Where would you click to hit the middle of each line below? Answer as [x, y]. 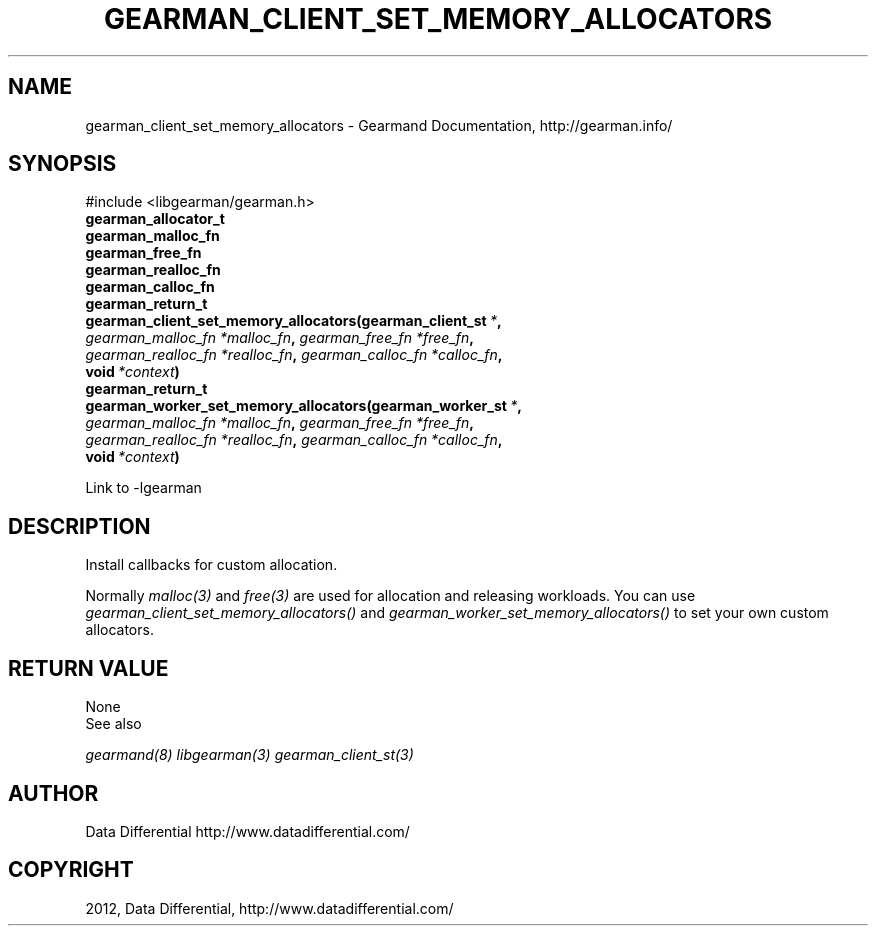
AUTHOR [53, 793]
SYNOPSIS [62, 164]
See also [113, 724]
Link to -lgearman [143, 488]
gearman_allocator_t [155, 219]
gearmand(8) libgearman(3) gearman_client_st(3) [249, 755]
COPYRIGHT [71, 870]
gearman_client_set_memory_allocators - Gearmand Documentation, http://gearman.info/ [379, 125]
